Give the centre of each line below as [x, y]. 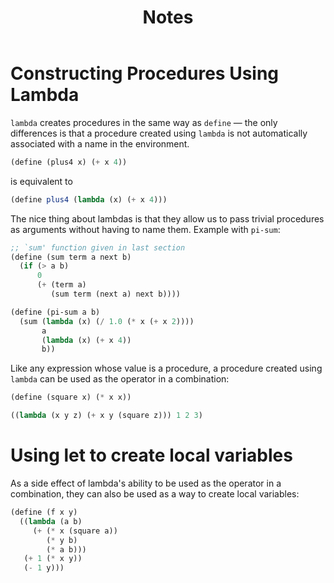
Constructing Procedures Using [145, 73]
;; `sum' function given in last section [98, 247]
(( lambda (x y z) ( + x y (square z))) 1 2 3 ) [106, 416]
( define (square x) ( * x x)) [71, 397]
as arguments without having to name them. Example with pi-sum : [145, 229]
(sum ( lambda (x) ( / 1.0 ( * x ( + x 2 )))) [107, 321]
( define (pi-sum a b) [55, 312]
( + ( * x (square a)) [75, 531]
